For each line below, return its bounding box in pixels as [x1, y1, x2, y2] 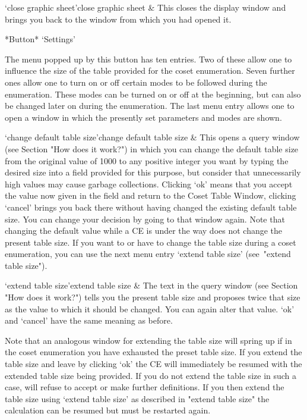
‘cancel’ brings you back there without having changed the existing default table [5, 200, 297, 213]
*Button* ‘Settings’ [5, 33, 75, 45]
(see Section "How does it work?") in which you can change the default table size [5, 142, 299, 155]
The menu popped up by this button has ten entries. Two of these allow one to [5, 52, 292, 65]
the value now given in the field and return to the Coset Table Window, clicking [5, 189, 296, 202]
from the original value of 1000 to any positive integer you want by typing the [5, 154, 289, 167]
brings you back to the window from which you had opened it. [5, 12, 232, 25]
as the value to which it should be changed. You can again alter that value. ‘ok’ [5, 302, 295, 315]
